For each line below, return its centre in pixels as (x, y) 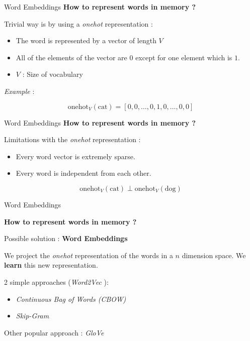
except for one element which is (184, 57)
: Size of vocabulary (53, 74)
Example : (19, 91)
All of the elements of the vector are (71, 57)
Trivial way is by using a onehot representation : (78, 23)
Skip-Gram (32, 316)
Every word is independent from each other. (84, 173)
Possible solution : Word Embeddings (66, 238)
